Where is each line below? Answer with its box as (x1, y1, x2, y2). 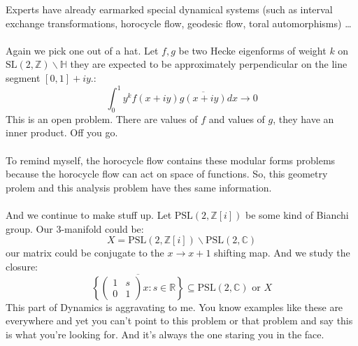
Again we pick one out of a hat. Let (6, 43, 159, 57)
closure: (6, 259, 38, 273)
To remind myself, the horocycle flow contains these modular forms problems (6, 152, 336, 167)
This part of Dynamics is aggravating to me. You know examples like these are (6, 299, 343, 314)
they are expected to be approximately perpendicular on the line (70, 57, 348, 71)
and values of (208, 111, 265, 126)
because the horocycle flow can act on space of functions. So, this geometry (6, 166, 328, 181)
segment (6, 70, 41, 85)
